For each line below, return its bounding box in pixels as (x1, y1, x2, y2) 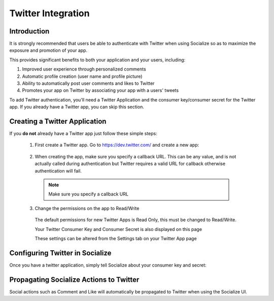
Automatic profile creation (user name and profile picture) (22, 73, 143, 79)
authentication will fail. (35, 168, 82, 174)
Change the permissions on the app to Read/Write (35, 205, 140, 211)
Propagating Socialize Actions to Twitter (9, 275, 140, 284)
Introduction (9, 27, 50, 36)
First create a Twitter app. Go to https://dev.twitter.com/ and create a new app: (35, 142, 199, 148)
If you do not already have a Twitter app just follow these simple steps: (9, 130, 157, 137)
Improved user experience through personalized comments (22, 66, 147, 72)
